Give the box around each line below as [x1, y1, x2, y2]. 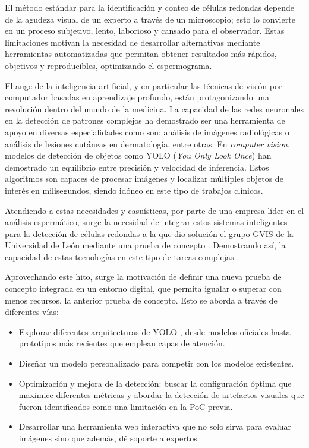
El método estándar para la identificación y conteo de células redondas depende [5, 1, 295, 13]
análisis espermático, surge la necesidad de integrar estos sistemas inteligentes [5, 216, 288, 228]
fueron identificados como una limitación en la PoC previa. [18, 400, 233, 412]
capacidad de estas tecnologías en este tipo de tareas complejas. [5, 250, 237, 263]
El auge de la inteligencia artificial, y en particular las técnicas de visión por [5, 79, 282, 92]
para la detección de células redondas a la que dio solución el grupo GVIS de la [5, 227, 294, 239]
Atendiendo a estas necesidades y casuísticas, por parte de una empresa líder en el [5, 204, 304, 216]
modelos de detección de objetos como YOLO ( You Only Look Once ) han [5, 149, 272, 162]
